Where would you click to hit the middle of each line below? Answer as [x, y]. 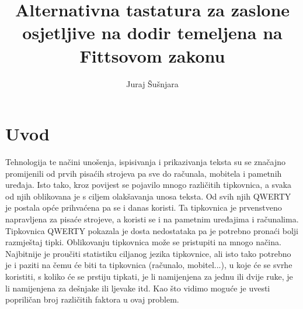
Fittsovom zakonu [152, 55]
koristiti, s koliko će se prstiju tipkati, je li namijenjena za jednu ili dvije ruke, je [149, 276]
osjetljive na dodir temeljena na [152, 32]
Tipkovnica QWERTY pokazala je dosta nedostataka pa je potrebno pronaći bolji [152, 230]
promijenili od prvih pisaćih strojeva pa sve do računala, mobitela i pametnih [144, 173]
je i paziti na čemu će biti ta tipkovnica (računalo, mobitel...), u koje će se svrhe [149, 265]
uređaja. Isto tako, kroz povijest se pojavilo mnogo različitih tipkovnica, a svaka [149, 185]
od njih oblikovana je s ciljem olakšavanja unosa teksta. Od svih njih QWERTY [148, 196]
